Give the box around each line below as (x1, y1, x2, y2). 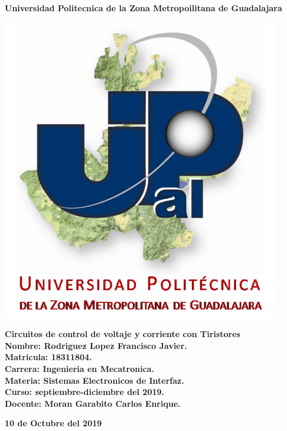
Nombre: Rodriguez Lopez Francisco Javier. (5, 339, 187, 351)
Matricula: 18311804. (5, 351, 92, 363)
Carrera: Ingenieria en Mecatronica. (5, 362, 155, 374)
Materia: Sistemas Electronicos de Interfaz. (5, 374, 184, 386)
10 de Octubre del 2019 (5, 417, 102, 429)
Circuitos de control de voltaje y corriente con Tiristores (5, 328, 240, 340)
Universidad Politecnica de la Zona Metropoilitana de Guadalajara (5, 2, 282, 14)
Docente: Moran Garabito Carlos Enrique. (5, 397, 181, 409)
